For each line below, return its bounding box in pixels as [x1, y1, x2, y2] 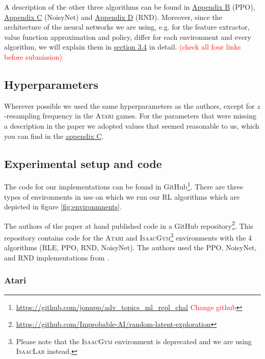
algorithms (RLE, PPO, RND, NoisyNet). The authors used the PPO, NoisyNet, [4, 242, 257, 253]
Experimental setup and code [4, 155, 162, 171]
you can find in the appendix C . [4, 130, 104, 141]
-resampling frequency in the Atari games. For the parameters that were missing [4, 110, 257, 121]
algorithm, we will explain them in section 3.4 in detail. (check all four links [4, 41, 241, 52]
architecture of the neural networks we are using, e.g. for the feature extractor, [4, 21, 250, 32]
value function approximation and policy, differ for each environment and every [4, 31, 251, 42]
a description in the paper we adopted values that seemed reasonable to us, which [4, 120, 259, 131]
